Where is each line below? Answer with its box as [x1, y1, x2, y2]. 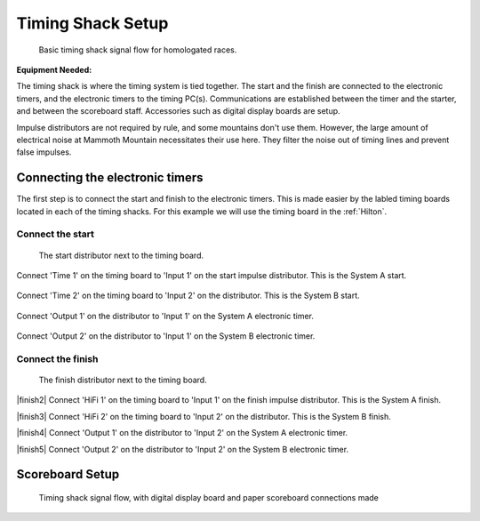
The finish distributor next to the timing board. [38, 374, 208, 386]
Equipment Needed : [16, 64, 92, 75]
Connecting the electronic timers [16, 170, 204, 186]
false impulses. [16, 147, 72, 157]
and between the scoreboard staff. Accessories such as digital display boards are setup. [16, 106, 341, 116]
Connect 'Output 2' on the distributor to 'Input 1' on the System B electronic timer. [16, 331, 316, 341]
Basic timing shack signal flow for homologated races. [38, 44, 237, 55]
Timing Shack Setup [16, 13, 169, 33]
